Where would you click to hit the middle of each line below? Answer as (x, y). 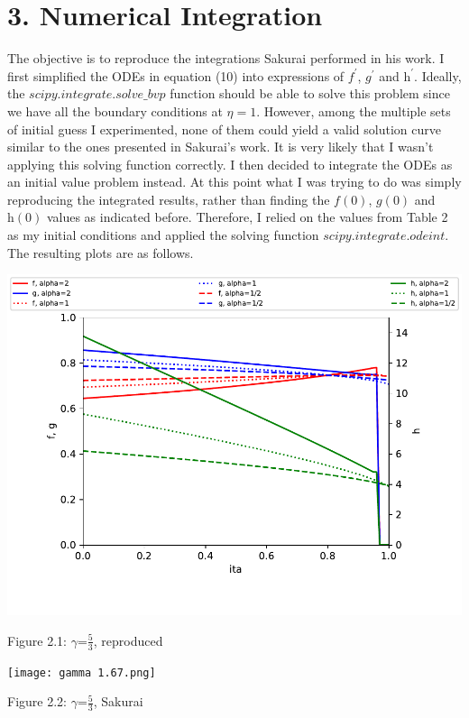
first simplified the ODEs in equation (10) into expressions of (176, 75)
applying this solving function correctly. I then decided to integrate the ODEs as (230, 164)
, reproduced (128, 640)
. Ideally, (438, 75)
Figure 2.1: (37, 640)
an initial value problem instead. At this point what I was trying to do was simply (234, 182)
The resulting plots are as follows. (101, 252)
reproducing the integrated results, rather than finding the (169, 199)
